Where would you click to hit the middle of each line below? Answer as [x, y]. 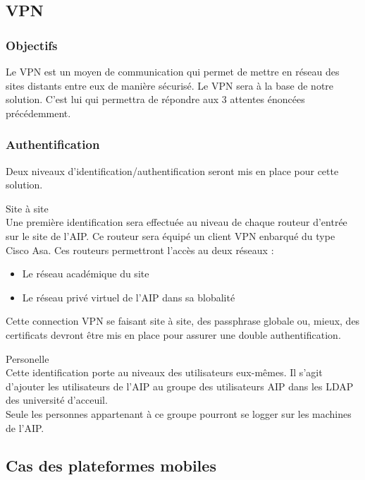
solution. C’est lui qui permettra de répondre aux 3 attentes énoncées [155, 99]
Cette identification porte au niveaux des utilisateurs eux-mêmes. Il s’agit [164, 372]
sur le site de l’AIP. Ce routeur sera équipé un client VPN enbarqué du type [171, 235]
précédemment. [38, 113]
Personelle [27, 358]
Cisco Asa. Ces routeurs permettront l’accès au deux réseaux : [140, 250]
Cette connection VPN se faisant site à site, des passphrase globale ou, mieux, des [183, 321]
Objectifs [32, 45]
